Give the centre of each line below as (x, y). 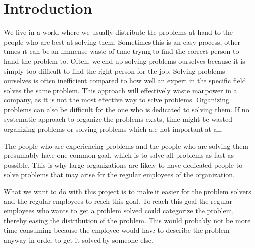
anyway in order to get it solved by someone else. (78, 240)
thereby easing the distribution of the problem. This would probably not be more (127, 220)
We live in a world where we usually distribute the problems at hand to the (118, 32)
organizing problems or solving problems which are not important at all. (114, 129)
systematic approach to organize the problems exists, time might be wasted (118, 119)
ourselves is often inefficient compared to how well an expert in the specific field (125, 80)
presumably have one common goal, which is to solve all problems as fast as (119, 155)
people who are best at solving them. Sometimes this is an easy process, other (122, 41)
